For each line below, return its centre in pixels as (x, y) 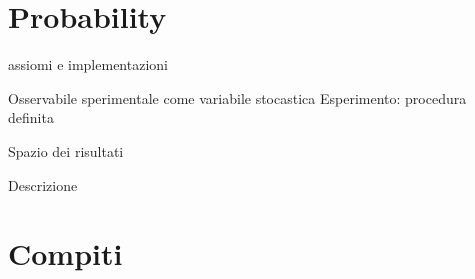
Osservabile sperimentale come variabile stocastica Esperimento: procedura (237, 97)
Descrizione (43, 184)
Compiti (65, 253)
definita (31, 117)
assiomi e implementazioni (88, 64)
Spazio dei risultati (66, 150)
